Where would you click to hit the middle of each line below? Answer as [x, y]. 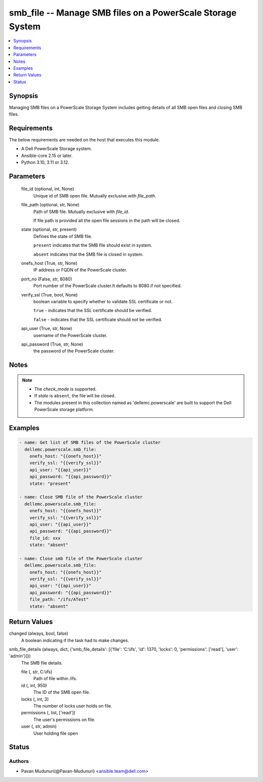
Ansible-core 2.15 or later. [47, 156]
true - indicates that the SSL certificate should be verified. [93, 311]
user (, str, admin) [39, 726]
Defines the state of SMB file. [63, 236]
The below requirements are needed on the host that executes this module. [85, 139]
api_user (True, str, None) [47, 329]
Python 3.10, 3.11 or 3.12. [45, 162]
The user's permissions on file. [64, 720]
